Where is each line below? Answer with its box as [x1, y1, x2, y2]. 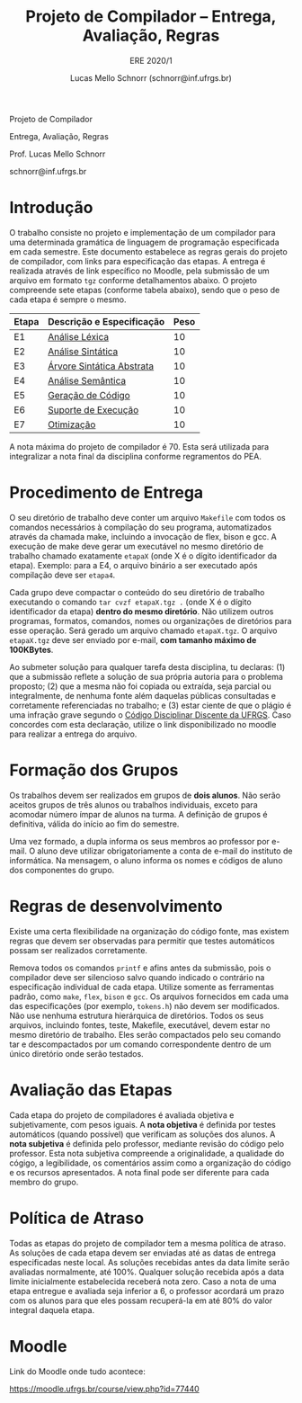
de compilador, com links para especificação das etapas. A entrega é [9, 255, 266, 266]
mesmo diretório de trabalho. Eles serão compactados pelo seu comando [9, 1029, 281, 1040]
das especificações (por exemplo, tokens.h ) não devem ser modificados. [9, 1000, 280, 1011]
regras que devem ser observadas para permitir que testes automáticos [9, 935, 276, 946]
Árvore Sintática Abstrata [48, 360, 155, 372]
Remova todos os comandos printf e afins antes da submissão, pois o [9, 962, 271, 973]
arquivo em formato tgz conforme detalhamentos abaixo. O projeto [9, 274, 258, 285]
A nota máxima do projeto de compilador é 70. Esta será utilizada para [9, 441, 270, 451]
